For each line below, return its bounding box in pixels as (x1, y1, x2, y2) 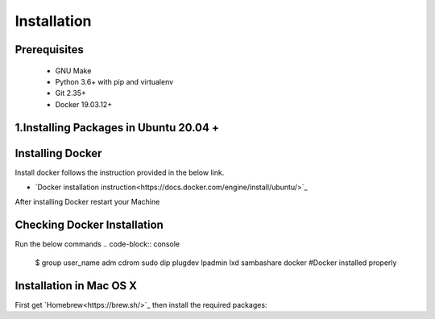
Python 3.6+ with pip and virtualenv (55, 77, 174, 86)
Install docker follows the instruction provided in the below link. (14, 168, 225, 177)
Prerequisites (14, 43, 84, 56)
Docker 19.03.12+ (55, 99, 113, 109)
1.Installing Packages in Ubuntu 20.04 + (14, 121, 219, 135)
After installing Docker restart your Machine (14, 197, 160, 207)
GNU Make (55, 65, 92, 76)
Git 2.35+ (55, 89, 86, 98)
